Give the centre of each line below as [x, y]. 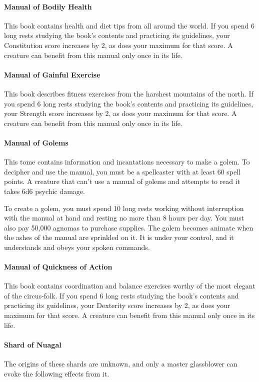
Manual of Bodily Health [48, 6]
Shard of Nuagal [33, 344]
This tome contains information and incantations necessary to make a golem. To [127, 162]
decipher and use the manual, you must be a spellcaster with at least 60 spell [122, 171]
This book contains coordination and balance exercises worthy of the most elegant [130, 286]
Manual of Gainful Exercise [52, 74]
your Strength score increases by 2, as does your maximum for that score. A [120, 113]
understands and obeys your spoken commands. [77, 247]
